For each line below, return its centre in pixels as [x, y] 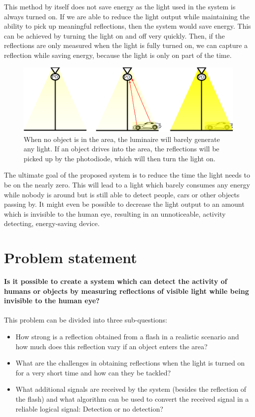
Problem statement [71, 257]
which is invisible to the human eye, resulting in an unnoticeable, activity [115, 213]
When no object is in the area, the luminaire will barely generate [122, 139]
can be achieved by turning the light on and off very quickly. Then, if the [114, 35]
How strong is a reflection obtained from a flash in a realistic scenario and [127, 337]
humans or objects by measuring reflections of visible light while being [127, 291]
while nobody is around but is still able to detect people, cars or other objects [122, 194]
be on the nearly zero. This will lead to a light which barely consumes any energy [127, 184]
